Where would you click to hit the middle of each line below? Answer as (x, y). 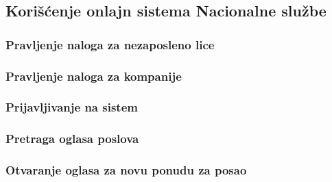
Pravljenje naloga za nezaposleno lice (110, 44)
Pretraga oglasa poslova (72, 139)
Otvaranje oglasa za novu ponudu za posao (126, 170)
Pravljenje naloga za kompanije (94, 76)
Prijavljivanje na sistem (72, 107)
